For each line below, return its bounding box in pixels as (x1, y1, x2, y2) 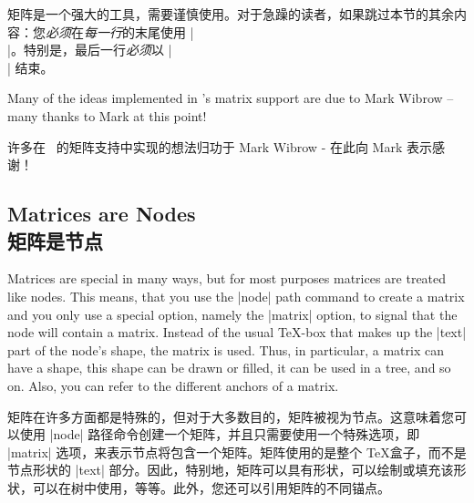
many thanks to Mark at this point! (7, 106, 207, 125)
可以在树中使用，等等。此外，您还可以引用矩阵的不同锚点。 (32, 477, 390, 497)
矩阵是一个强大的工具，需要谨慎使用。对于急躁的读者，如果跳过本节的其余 (7, 5, 454, 23)
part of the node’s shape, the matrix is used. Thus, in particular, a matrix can (7, 340, 444, 359)
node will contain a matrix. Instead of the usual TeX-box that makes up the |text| (7, 323, 467, 342)
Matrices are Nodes (7, 200, 196, 228)
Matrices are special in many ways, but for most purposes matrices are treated (7, 269, 447, 288)
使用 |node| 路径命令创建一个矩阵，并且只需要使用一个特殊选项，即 (19, 425, 420, 444)
